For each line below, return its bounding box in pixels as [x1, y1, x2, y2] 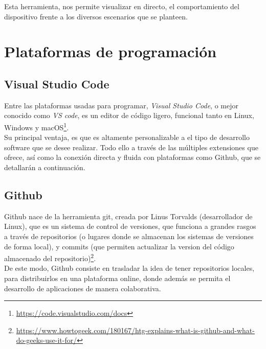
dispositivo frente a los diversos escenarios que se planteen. [4, 11, 188, 21]
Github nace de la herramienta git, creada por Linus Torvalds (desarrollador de [4, 211, 253, 221]
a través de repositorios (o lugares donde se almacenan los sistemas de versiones [4, 230, 254, 241]
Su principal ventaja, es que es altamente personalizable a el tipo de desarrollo [4, 132, 250, 143]
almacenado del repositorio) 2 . [4, 251, 96, 263]
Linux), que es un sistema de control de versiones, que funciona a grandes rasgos [4, 221, 256, 231]
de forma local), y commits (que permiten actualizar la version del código [4, 241, 234, 251]
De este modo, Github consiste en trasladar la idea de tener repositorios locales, [4, 263, 255, 273]
